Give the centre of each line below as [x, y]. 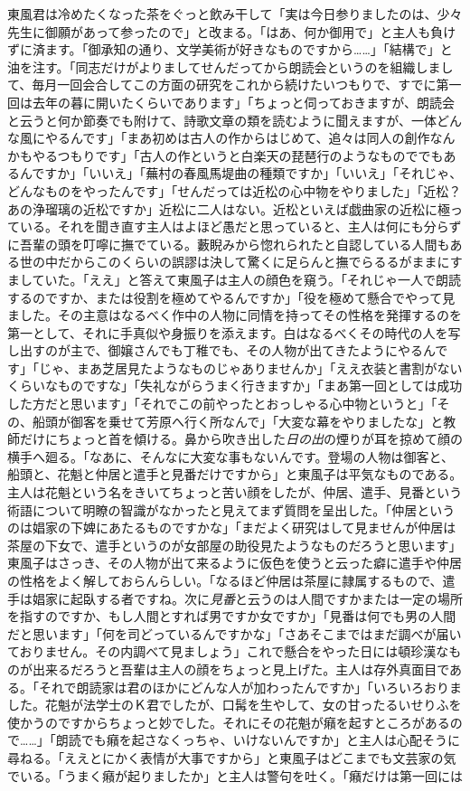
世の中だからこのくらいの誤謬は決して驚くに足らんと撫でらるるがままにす [241, 262]
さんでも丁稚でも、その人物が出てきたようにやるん [284, 350]
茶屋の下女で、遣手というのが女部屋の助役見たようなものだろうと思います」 [235, 545]
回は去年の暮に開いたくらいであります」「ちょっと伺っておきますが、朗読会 [231, 102]
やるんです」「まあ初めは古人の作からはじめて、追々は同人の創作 [237, 138]
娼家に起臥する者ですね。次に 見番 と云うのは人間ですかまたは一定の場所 [247, 598]
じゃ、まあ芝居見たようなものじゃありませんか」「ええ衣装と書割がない [250, 367]
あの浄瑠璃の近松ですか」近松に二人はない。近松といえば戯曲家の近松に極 [229, 208]
